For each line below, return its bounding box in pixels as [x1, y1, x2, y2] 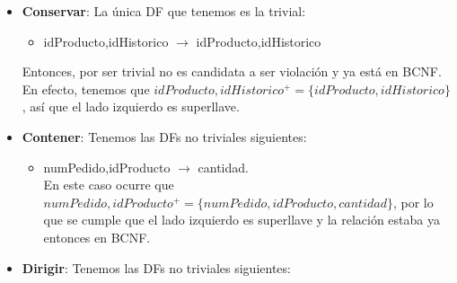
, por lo [392, 192, 434, 211]
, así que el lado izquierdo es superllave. [22, 97, 240, 116]
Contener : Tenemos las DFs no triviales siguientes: [22, 127, 307, 146]
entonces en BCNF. [43, 227, 151, 246]
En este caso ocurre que [43, 175, 174, 194]
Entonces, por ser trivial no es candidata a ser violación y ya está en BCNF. [22, 62, 442, 81]
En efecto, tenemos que [22, 79, 150, 98]
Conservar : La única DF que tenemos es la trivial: [22, 2, 306, 20]
